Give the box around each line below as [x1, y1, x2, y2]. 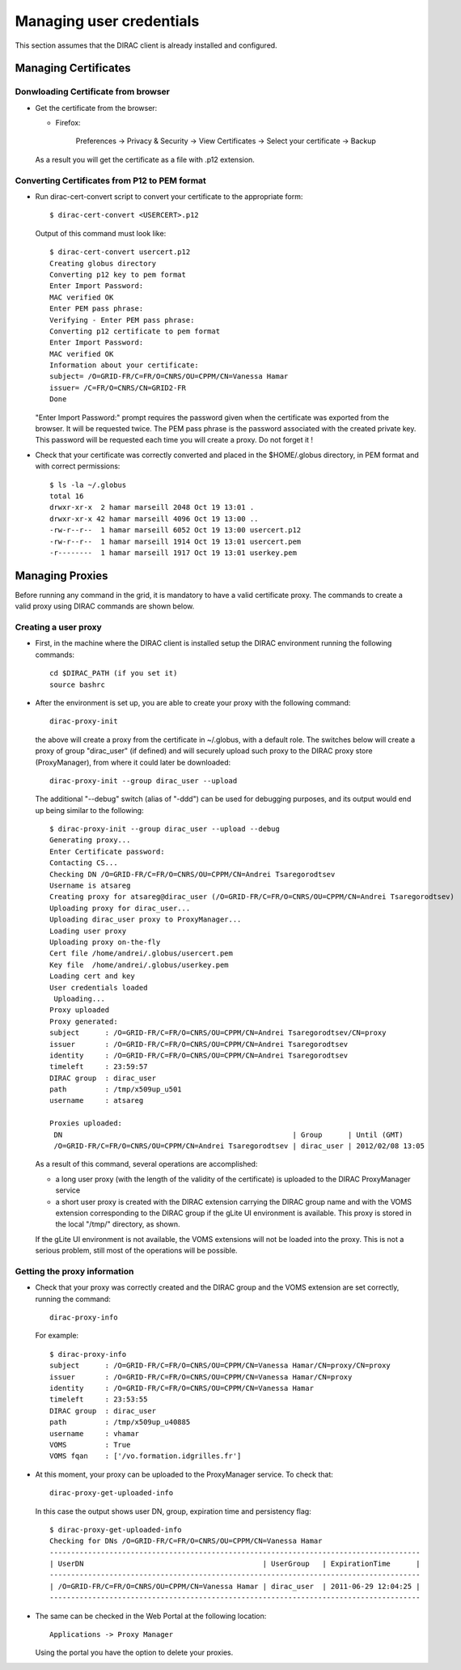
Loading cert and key [49, 972, 135, 981]
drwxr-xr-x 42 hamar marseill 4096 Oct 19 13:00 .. [49, 514, 259, 523]
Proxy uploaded [49, 1006, 110, 1015]
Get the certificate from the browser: [35, 103, 158, 112]
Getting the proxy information [15, 1265, 134, 1277]
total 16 [49, 492, 84, 501]
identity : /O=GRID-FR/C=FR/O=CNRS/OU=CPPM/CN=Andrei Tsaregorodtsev [49, 1050, 349, 1060]
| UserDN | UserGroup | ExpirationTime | [49, 1559, 421, 1569]
